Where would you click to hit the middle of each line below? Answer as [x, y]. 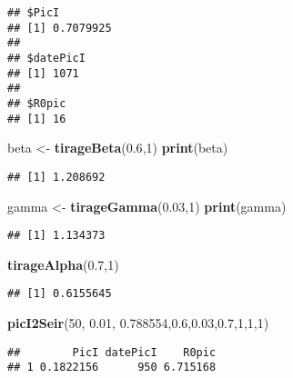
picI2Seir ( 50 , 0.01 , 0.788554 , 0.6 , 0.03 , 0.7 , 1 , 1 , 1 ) [138, 323]
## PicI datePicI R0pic [112, 352]
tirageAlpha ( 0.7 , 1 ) [63, 264]
